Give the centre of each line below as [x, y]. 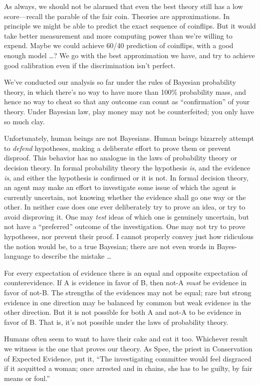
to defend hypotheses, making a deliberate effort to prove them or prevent [117, 148]
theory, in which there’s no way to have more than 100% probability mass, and [125, 91]
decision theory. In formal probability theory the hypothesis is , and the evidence [127, 167]
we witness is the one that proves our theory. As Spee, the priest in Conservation [128, 348]
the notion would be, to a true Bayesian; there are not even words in [109, 246]
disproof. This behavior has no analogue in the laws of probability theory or [120, 158]
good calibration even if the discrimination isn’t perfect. [90, 65]
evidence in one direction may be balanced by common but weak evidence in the [127, 302]
